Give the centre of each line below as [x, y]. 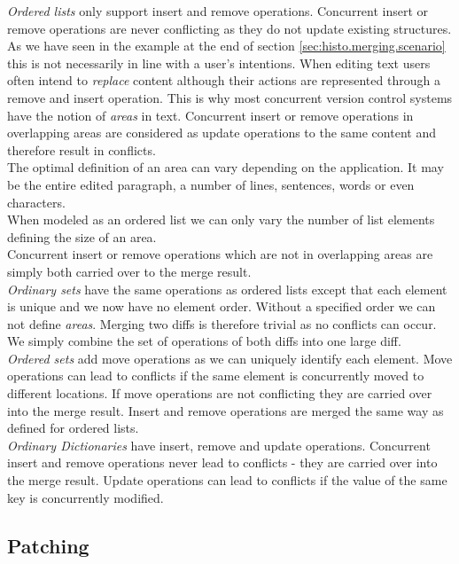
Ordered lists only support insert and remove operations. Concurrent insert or [218, 11]
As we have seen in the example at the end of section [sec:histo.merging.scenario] [226, 46]
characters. [36, 202]
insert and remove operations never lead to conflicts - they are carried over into [222, 462]
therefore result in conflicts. [82, 149]
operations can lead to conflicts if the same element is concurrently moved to [216, 376]
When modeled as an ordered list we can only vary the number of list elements [221, 219]
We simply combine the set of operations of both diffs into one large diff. [204, 341]
